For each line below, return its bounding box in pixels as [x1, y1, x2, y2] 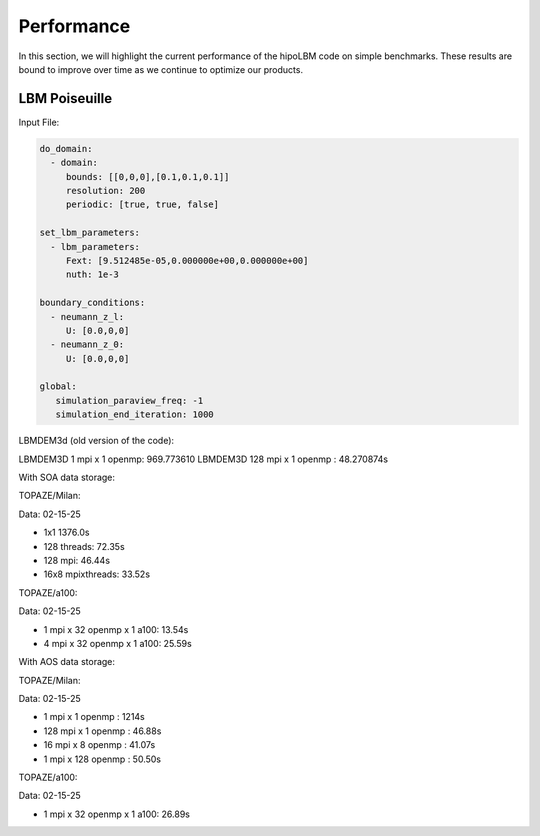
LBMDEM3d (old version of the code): [18, 435, 175, 447]
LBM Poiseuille [18, 90, 113, 107]
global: [39, 381, 77, 392]
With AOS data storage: [18, 656, 115, 668]
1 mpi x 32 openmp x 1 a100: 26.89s [43, 808, 190, 820]
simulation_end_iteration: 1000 [55, 409, 214, 420]
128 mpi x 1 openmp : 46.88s [43, 725, 162, 737]
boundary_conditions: [39, 297, 146, 309]
